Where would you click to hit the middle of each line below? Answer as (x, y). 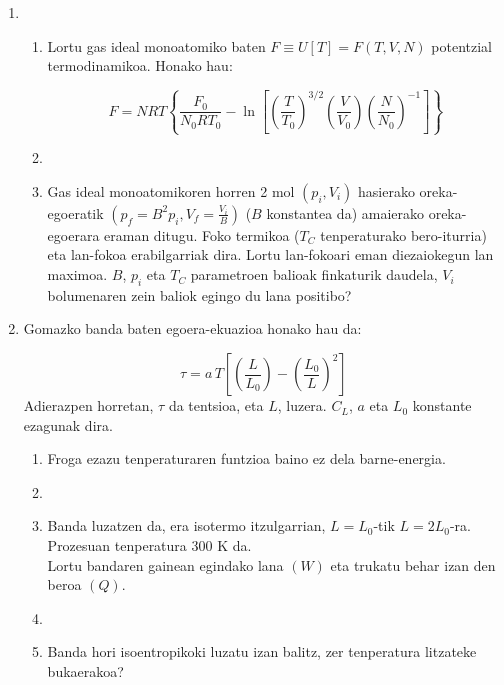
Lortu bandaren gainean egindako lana (165, 564)
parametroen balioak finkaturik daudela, (314, 274)
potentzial (461, 45)
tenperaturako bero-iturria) (403, 234)
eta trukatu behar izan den (413, 564)
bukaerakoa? (85, 670)
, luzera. (302, 405)
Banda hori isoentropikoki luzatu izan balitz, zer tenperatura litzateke (262, 651)
